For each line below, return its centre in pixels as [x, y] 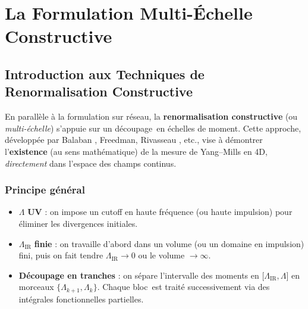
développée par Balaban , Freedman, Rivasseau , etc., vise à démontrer [134, 140]
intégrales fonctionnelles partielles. [81, 299]
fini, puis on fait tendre [61, 255]
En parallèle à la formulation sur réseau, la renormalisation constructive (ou [151, 116]
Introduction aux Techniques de [105, 74]
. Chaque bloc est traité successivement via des [183, 287]
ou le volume [161, 255]
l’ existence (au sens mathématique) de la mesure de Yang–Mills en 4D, [136, 151]
